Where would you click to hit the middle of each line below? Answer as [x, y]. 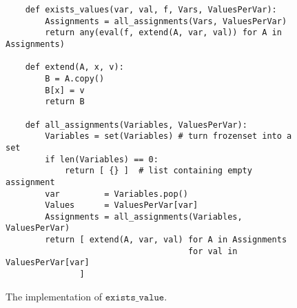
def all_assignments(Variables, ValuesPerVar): [136, 125]
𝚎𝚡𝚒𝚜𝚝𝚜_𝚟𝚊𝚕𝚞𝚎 [135, 297]
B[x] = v [65, 90]
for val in [213, 251]
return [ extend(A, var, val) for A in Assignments [166, 240]
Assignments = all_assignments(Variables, [144, 216]
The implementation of [54, 296]
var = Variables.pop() [116, 194]
